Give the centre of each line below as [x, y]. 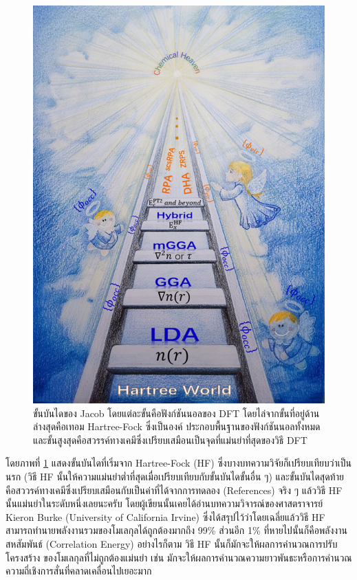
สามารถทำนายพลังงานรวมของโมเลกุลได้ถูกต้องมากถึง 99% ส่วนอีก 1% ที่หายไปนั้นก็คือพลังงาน [176, 530]
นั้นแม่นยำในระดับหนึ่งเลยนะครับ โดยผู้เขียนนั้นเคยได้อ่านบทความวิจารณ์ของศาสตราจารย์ [164, 503]
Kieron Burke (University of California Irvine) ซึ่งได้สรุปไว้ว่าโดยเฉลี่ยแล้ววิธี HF [165, 516]
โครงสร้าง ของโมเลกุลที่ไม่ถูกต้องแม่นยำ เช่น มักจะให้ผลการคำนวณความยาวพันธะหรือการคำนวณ [179, 557]
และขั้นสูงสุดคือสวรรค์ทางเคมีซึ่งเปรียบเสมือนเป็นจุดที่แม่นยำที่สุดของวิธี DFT [170, 439]
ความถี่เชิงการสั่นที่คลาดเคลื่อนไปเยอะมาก [79, 571]
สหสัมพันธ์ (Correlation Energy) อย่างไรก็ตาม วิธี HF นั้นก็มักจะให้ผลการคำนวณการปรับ [172, 544]
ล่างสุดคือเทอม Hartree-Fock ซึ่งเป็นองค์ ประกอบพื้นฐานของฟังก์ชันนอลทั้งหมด [177, 426]
